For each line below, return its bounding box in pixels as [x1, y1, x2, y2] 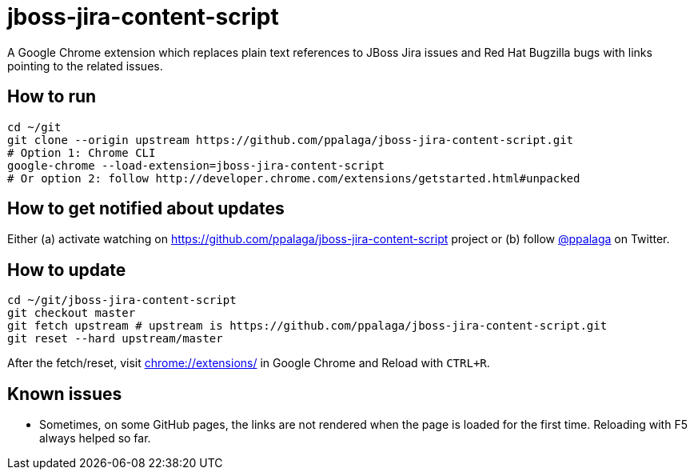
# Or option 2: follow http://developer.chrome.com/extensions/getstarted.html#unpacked [7, 171, 580, 185]
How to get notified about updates [7, 198, 285, 219]
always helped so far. [39, 431, 151, 446]
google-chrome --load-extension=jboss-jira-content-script [7, 158, 385, 172]
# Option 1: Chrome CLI [7, 146, 156, 159]
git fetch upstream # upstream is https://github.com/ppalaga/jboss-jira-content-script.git [7, 319, 608, 333]
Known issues [7, 383, 122, 404]
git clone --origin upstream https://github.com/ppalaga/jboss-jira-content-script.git [7, 133, 574, 146]
